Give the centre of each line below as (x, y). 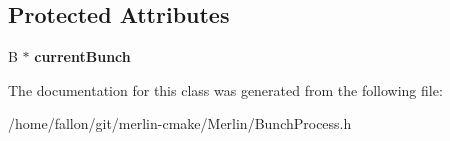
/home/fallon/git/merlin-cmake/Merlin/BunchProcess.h (180, 123)
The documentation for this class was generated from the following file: (225, 89)
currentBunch (82, 56)
